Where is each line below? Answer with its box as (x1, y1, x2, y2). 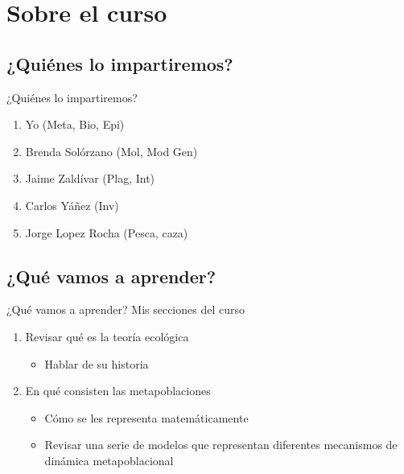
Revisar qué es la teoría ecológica (25, 328, 189, 344)
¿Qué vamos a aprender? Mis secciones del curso (6, 301, 245, 318)
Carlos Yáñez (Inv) (25, 196, 119, 213)
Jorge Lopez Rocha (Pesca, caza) (25, 224, 188, 241)
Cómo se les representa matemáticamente (44, 409, 249, 426)
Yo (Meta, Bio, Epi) (25, 116, 125, 133)
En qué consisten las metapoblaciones (25, 382, 211, 399)
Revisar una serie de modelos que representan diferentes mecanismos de (44, 436, 398, 453)
